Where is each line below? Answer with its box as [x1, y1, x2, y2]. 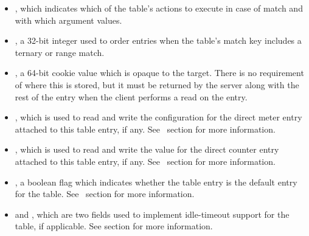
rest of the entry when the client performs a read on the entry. [15, 90, 248, 103]
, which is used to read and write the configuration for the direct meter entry [15, 111, 302, 123]
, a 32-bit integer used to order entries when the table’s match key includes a [15, 34, 302, 47]
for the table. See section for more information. [15, 187, 195, 200]
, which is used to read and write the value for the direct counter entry [15, 143, 279, 156]
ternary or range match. [15, 46, 105, 58]
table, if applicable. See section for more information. [15, 220, 213, 232]
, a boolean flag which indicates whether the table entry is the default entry [15, 175, 297, 188]
